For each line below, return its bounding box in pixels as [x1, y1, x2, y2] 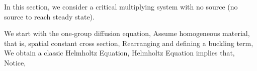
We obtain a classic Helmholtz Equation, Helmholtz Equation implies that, [4, 47, 235, 58]
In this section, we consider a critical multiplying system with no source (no [4, 1, 238, 11]
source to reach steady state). [4, 11, 95, 21]
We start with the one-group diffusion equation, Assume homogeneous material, [4, 28, 250, 38]
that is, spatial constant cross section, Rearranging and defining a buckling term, [4, 37, 253, 48]
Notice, [4, 57, 26, 67]
